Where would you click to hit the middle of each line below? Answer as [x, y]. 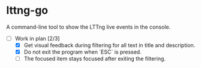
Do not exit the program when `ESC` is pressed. [83, 52]
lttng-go [27, 10]
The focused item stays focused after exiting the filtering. [95, 59]
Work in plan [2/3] [37, 38]
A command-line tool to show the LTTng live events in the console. [88, 27]
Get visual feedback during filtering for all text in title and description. [109, 45]
